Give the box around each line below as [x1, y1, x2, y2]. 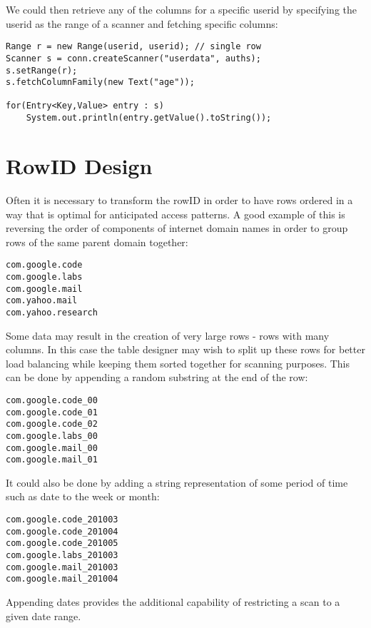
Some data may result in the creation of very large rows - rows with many [6, 328, 330, 343]
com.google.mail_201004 [6, 574, 118, 584]
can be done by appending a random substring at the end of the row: [6, 370, 308, 385]
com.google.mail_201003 [6, 562, 118, 572]
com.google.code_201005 [6, 538, 118, 549]
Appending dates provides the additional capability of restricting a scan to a [6, 594, 340, 609]
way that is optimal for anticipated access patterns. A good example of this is [6, 206, 345, 221]
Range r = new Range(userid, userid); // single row [6, 41, 261, 52]
